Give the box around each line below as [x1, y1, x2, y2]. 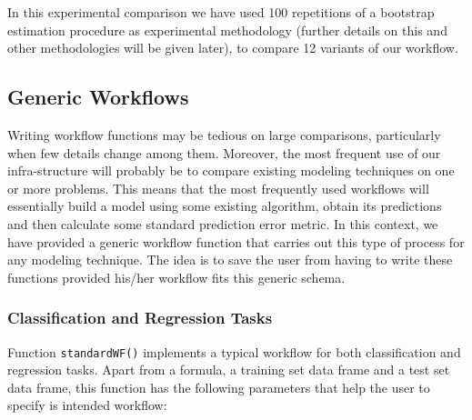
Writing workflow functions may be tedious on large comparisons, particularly [7, 125, 441, 144]
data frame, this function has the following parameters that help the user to [7, 377, 430, 396]
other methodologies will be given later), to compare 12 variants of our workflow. [7, 38, 458, 57]
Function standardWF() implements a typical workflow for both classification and [7, 342, 461, 361]
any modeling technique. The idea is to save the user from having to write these [7, 250, 453, 269]
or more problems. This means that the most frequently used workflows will [7, 178, 429, 197]
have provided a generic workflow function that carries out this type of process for [7, 232, 465, 251]
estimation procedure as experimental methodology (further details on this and [7, 20, 447, 39]
